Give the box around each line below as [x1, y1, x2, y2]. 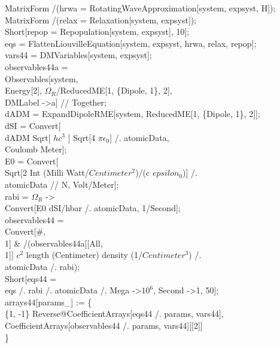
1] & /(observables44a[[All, [5, 236, 103, 249]
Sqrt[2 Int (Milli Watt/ [5, 166, 89, 179]
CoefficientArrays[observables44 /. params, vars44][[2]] [5, 319, 203, 332]
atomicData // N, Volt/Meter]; [5, 178, 119, 190]
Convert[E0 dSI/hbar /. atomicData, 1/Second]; [5, 202, 181, 214]
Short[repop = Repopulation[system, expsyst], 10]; [5, 25, 190, 38]
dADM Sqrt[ [5, 131, 51, 143]
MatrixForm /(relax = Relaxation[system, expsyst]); [5, 13, 197, 26]
